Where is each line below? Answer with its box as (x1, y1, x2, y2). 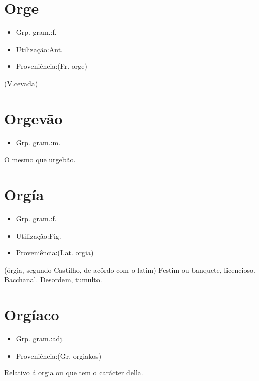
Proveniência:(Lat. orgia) (16, 247, 94, 258)
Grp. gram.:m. (16, 137, 61, 147)
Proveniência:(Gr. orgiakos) (16, 350, 102, 361)
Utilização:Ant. (16, 44, 63, 54)
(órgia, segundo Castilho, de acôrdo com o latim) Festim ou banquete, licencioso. (4, 264, 255, 275)
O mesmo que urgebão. (4, 154, 76, 165)
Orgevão (4, 107, 63, 128)
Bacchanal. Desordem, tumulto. (4, 274, 102, 285)
